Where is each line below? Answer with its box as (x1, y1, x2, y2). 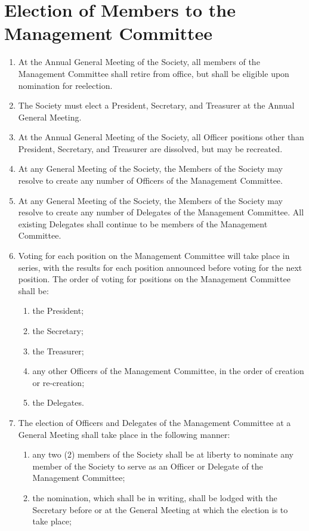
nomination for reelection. (18, 79, 113, 91)
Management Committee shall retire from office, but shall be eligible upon (18, 67, 289, 79)
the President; (32, 304, 84, 317)
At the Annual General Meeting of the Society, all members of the (18, 55, 260, 68)
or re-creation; (32, 376, 85, 388)
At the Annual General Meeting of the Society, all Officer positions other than (18, 131, 304, 143)
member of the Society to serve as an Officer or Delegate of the (32, 459, 263, 472)
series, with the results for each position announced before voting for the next (18, 261, 302, 273)
